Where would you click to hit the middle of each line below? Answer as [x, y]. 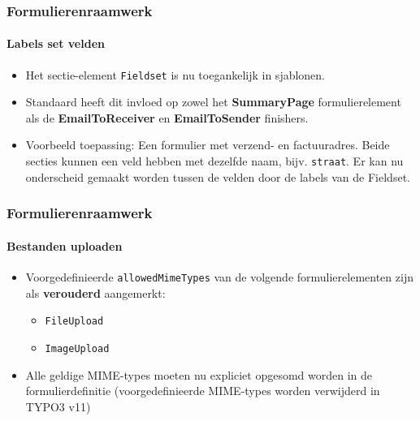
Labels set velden [56, 43]
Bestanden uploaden [65, 245]
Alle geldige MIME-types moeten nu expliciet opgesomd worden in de [199, 374]
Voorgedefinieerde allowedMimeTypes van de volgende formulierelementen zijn [219, 276]
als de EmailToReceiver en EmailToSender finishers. [167, 117]
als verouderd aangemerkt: [95, 292]
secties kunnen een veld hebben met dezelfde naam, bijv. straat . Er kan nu [214, 161]
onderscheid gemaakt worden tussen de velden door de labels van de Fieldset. [218, 176]
